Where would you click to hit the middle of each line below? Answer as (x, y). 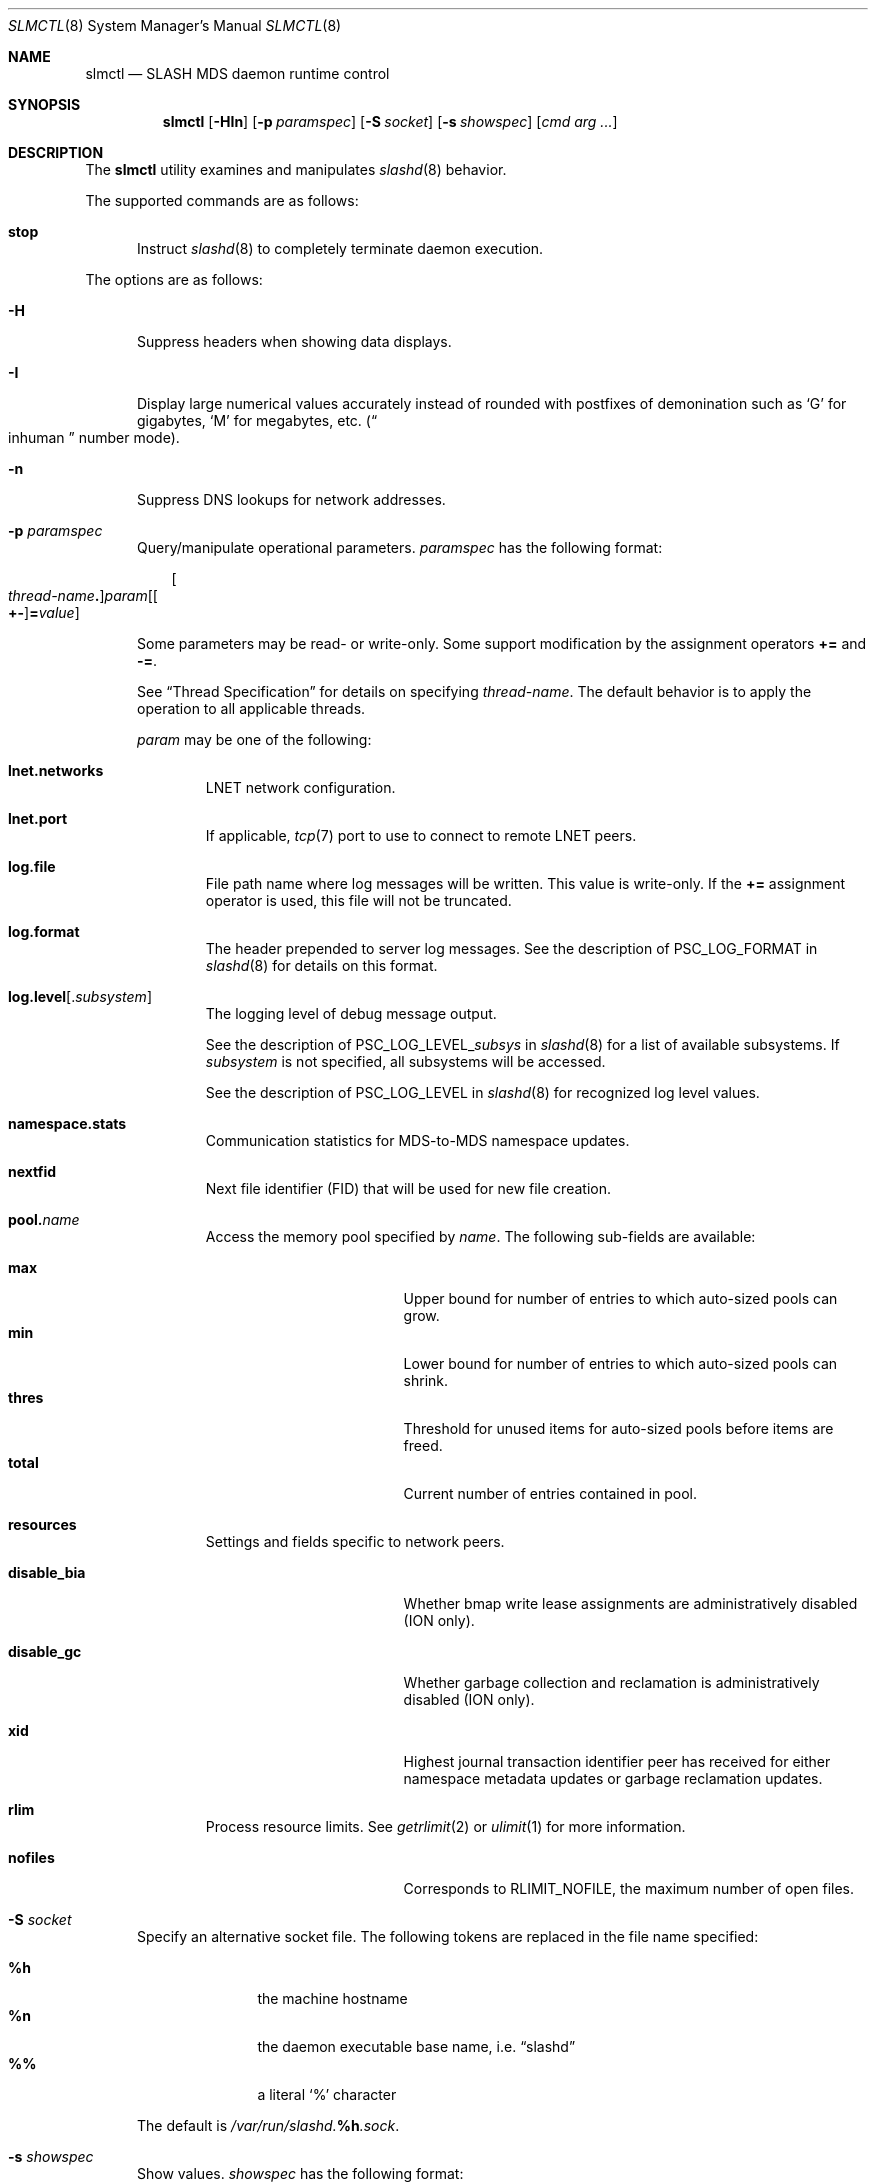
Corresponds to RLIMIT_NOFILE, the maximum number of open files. (628, 1888)
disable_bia (47, 1572)
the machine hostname (332, 1998)
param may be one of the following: (254, 739)
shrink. (426, 1380)
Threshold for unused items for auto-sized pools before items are (618, 1428)
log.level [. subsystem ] (80, 996)
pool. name (44, 1219)
